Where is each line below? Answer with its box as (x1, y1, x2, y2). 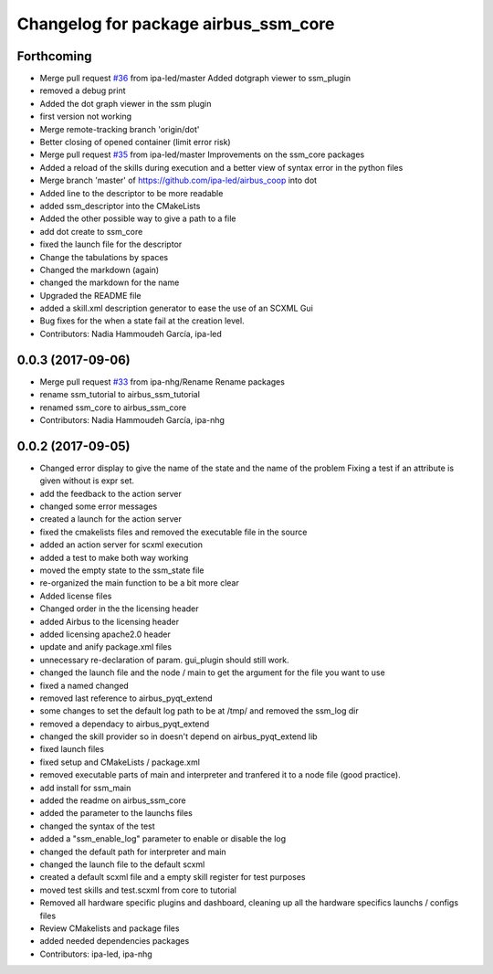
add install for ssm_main (39, 782, 131, 793)
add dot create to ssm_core (39, 226, 143, 237)
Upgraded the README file (39, 290, 142, 301)
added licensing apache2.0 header (39, 629, 171, 640)
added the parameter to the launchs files (39, 808, 194, 819)
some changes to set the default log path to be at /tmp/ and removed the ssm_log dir (39, 705, 360, 716)
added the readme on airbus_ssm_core (39, 795, 186, 806)
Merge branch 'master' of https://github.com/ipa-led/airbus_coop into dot (39, 175, 318, 186)
